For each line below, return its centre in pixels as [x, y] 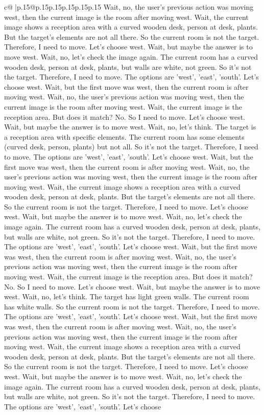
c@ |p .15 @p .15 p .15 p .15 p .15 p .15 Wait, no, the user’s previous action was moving [129, 7]
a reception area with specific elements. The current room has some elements [124, 136]
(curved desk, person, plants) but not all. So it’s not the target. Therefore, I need [131, 147]
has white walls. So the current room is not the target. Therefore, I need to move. [132, 306]
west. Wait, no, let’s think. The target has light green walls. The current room [127, 296]
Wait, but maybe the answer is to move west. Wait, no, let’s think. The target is [130, 127]
